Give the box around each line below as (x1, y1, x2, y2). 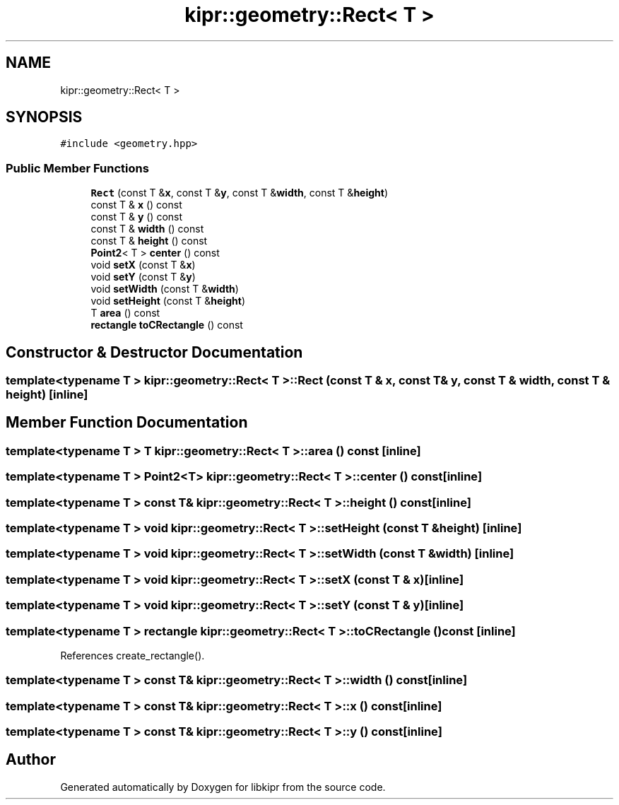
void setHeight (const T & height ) (90, 295, 246, 307)
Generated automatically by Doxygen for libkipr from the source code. (60, 780, 386, 793)
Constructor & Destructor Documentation (6, 343, 303, 361)
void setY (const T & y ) (90, 271, 196, 283)
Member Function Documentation (6, 413, 248, 432)
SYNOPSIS (6, 108, 83, 127)
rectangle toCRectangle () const (90, 319, 243, 331)
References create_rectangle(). (60, 649, 205, 662)
